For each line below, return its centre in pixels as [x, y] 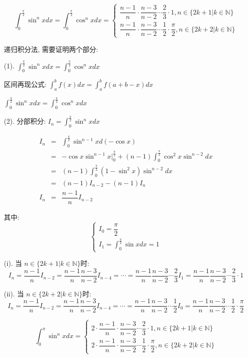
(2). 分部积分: [25, 121]
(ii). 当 [14, 293]
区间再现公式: [25, 84]
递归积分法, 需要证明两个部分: [51, 49]
